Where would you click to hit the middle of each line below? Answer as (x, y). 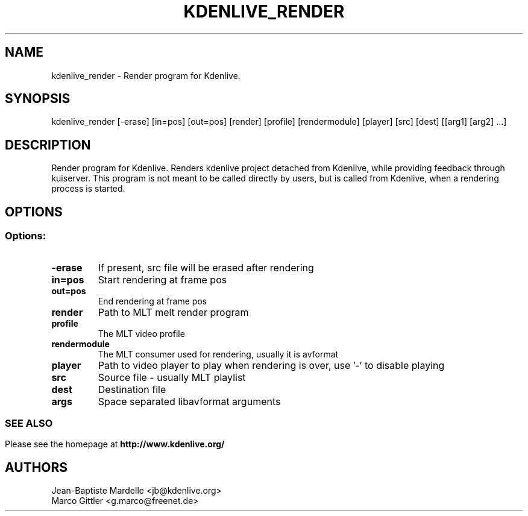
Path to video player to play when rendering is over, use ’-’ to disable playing (271, 365)
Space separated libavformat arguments (189, 401)
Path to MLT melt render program (173, 312)
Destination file (132, 389)
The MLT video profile (141, 333)
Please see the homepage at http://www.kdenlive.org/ (115, 444)
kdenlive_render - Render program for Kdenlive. (146, 75)
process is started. (88, 189)
